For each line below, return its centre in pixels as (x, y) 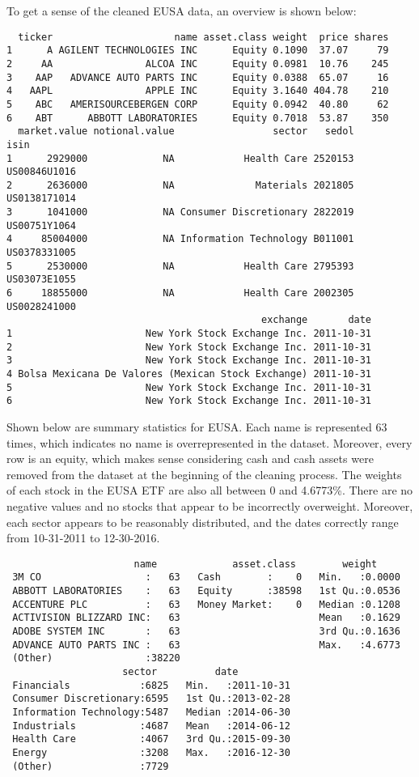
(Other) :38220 (96, 658)
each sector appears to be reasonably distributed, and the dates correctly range (203, 522)
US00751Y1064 (41, 225)
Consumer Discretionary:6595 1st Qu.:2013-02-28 (151, 699)
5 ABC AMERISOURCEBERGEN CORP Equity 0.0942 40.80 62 (198, 104)
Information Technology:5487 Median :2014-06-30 (151, 712)
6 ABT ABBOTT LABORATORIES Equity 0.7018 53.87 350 (198, 118)
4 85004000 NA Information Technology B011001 (180, 239)
